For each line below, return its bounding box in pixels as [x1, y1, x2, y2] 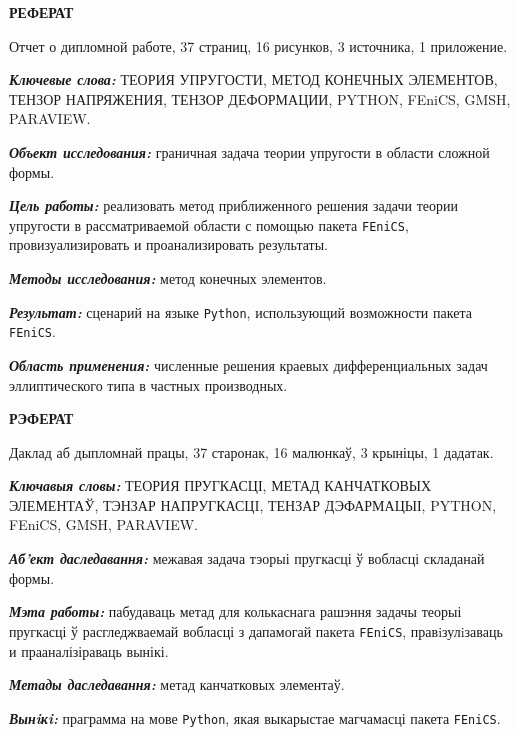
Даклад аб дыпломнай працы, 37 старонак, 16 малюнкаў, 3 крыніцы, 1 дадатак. [9, 441, 494, 462]
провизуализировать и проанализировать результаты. [9, 234, 328, 255]
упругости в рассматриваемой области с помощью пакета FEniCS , [9, 214, 409, 235]
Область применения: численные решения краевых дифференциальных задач [9, 354, 488, 375]
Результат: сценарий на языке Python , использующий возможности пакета [9, 301, 472, 322]
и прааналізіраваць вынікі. [9, 640, 169, 661]
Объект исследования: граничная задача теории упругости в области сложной [9, 141, 490, 162]
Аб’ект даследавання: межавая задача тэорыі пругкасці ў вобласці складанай [9, 548, 485, 569]
